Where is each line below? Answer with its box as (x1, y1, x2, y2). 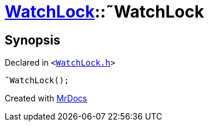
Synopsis (5, 32, 60, 47)
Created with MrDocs (5, 93, 87, 104)
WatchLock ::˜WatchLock (5, 2, 204, 22)
